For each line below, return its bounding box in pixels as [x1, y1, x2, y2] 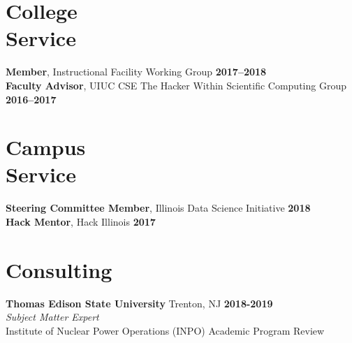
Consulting [6, 255, 112, 284]
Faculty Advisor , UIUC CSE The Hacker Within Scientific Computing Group [6, 78, 346, 92]
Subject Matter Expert [6, 309, 99, 324]
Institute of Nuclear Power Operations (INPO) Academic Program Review [6, 323, 325, 337]
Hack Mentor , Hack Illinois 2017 [6, 214, 156, 228]
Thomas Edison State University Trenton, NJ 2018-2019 [6, 295, 273, 310]
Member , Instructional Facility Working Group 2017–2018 [6, 64, 267, 79]
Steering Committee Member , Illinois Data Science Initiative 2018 [6, 200, 311, 215]
